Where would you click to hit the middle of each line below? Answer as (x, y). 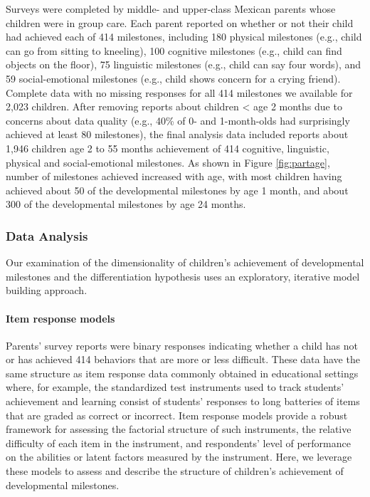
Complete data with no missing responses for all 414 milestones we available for (179, 92)
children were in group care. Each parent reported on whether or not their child (180, 22)
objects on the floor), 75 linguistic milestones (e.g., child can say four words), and (184, 64)
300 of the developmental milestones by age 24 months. (126, 204)
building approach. (47, 290)
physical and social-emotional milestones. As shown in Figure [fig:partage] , (168, 162)
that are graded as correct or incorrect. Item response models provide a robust (177, 415)
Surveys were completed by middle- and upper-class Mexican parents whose (171, 9)
